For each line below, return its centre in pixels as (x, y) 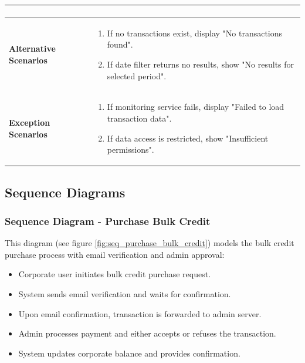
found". (120, 44)
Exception (30, 122)
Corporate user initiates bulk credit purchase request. (115, 274)
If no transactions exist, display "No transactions (195, 33)
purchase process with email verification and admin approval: (115, 254)
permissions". (131, 149)
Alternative (32, 48)
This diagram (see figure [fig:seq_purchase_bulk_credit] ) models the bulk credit (150, 243)
